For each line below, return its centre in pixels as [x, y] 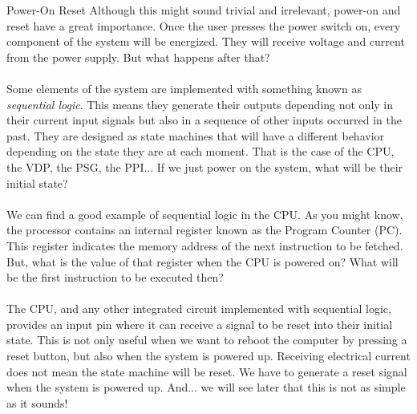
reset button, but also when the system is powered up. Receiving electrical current [208, 356]
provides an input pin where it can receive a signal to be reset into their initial [200, 324]
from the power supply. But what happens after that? [138, 57]
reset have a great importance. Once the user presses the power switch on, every [204, 25]
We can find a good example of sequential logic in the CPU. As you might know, [205, 214]
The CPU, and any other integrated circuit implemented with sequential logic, [199, 308]
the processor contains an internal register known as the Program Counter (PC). [204, 230]
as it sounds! [37, 402]
